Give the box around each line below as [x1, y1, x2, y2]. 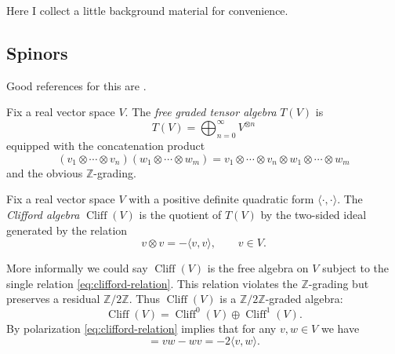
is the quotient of [139, 206, 222, 223]
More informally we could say [6, 260, 148, 276]
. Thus [129, 290, 161, 307]
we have [321, 319, 360, 336]
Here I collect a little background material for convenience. [6, 2, 288, 18]
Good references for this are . [6, 77, 147, 93]
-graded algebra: [265, 290, 343, 307]
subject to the [322, 260, 390, 276]
